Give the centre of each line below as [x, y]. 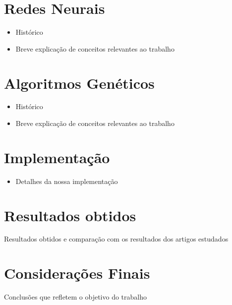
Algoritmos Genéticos [79, 83]
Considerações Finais [77, 273]
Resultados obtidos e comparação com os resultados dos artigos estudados [116, 239]
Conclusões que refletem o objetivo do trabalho [76, 297]
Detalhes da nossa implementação [67, 181]
